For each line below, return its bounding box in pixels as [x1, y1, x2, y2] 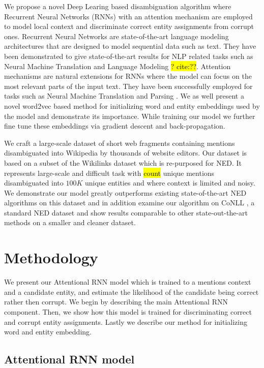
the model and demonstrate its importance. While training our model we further [4, 110, 255, 121]
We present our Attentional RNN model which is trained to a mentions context [4, 277, 251, 287]
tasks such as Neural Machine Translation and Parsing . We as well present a [4, 90, 244, 101]
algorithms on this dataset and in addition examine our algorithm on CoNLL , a [4, 197, 255, 208]
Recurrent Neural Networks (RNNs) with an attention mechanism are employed [4, 11, 253, 21]
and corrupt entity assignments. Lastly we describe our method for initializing [4, 316, 247, 327]
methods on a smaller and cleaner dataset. [4, 217, 136, 228]
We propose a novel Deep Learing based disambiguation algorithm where [4, 1, 231, 11]
